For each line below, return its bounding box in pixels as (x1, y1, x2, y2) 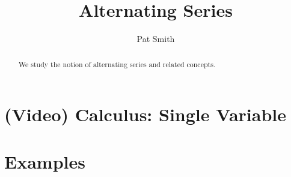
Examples (4, 149, 85, 173)
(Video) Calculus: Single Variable (4, 102, 286, 127)
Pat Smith (136, 32, 175, 45)
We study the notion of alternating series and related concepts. (18, 59, 216, 69)
